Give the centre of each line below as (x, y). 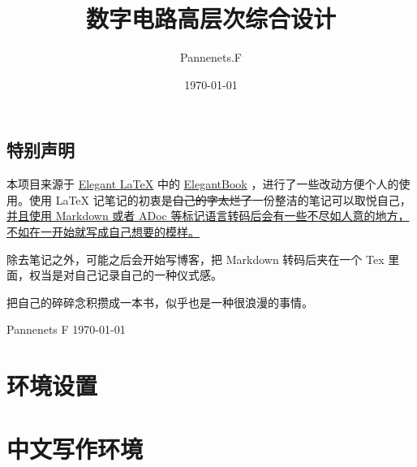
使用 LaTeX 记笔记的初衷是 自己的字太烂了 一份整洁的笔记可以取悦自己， (220, 199)
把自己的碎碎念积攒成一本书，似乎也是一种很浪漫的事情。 (160, 302)
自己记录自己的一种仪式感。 (148, 275)
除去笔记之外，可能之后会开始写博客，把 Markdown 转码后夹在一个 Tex (196, 259)
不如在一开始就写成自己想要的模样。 (103, 231)
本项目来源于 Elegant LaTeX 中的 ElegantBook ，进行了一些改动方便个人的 (203, 184)
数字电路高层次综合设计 (211, 18)
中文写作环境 (75, 449)
